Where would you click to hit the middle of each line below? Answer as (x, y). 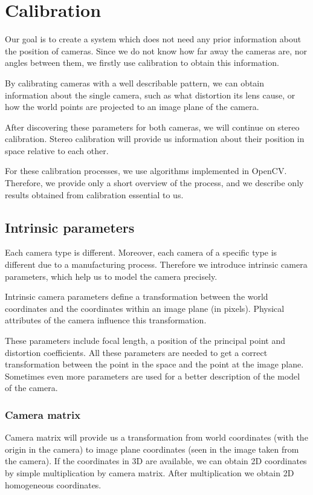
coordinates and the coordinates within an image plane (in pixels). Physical (145, 308)
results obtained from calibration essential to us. (94, 194)
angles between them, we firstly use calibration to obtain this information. (142, 63)
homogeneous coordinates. (53, 484)
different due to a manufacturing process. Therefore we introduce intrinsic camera (156, 264)
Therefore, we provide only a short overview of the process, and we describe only (154, 183)
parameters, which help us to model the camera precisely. (111, 276)
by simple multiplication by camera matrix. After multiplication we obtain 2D (150, 472)
